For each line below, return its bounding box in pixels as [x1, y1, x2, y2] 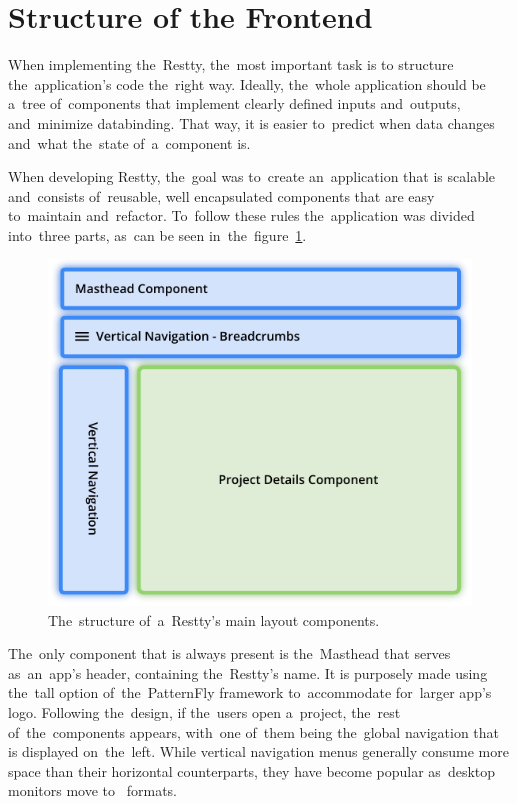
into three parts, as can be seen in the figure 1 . [8, 224, 307, 245]
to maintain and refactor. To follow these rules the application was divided [8, 205, 475, 226]
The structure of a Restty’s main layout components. [48, 609, 380, 630]
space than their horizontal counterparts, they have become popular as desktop [8, 760, 496, 781]
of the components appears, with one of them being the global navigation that [8, 721, 500, 742]
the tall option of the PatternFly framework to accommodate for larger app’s [8, 682, 492, 703]
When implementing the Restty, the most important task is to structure [8, 54, 454, 75]
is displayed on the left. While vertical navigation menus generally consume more [8, 741, 509, 762]
